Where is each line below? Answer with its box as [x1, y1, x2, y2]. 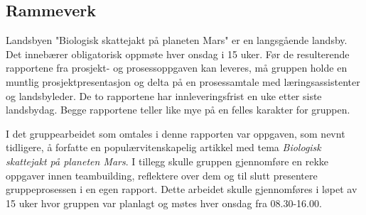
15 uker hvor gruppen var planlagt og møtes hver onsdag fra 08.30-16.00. [6, 195, 322, 210]
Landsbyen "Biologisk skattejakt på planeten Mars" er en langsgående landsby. [6, 33, 348, 48]
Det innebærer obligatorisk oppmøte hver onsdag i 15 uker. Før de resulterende [6, 46, 350, 61]
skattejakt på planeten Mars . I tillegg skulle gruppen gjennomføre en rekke [6, 153, 328, 168]
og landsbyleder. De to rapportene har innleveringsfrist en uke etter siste [6, 88, 322, 103]
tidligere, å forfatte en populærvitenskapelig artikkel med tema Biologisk [6, 140, 321, 155]
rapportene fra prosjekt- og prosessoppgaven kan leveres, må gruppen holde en [6, 60, 348, 75]
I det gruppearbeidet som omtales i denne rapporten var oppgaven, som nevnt [6, 126, 345, 140]
